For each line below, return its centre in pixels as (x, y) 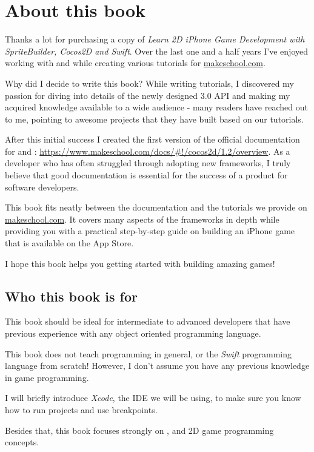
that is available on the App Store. (69, 243)
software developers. (42, 187)
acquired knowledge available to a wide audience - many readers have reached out (156, 107)
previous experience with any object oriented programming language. (133, 333)
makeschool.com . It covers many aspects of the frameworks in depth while (142, 219)
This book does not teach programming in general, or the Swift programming (148, 353)
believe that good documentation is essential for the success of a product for (146, 175)
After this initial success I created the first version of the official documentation (152, 139)
